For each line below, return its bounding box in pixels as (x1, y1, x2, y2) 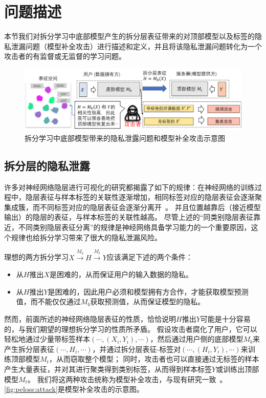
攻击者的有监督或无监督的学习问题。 (4, 51, 126, 61)
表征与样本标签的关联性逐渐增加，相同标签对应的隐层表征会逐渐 (39, 192, 255, 202)
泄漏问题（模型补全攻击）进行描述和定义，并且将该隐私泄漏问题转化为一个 (11, 40, 262, 51)
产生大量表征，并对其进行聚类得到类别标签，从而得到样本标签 (4, 363, 212, 374)
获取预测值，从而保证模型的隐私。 (90, 296, 205, 307)
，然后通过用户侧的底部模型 (150, 333, 243, 344)
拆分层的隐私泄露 (4, 157, 90, 173)
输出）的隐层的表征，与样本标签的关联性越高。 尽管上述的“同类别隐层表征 (4, 212, 254, 222)
